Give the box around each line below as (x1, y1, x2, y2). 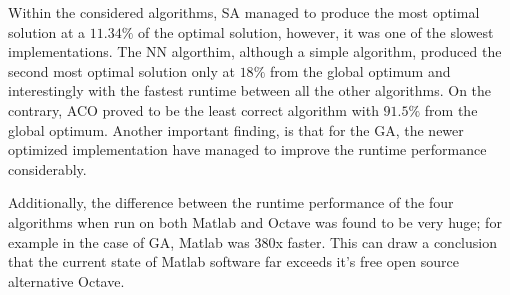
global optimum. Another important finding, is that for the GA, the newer (8, 119, 464, 140)
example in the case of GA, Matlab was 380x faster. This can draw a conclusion (8, 231, 497, 252)
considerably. (8, 158, 87, 179)
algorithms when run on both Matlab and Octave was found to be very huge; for (8, 211, 502, 232)
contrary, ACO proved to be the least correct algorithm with (8, 99, 379, 120)
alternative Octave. (8, 270, 125, 291)
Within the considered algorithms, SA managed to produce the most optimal (8, 2, 480, 22)
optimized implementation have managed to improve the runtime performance (8, 139, 487, 160)
